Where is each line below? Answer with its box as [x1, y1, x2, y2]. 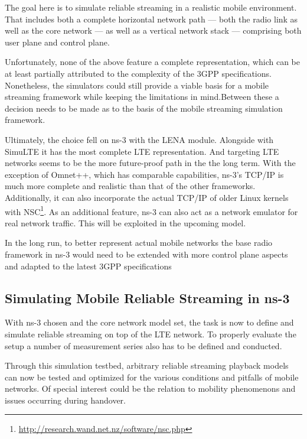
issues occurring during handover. [5, 394, 126, 406]
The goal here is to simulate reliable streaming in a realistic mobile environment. [5, 1, 297, 13]
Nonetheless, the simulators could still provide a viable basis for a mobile [5, 79, 269, 91]
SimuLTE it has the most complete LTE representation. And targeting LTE [5, 145, 279, 157]
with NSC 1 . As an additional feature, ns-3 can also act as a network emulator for [5, 203, 298, 217]
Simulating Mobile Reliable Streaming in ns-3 [5, 288, 290, 307]
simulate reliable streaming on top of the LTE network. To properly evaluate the [5, 327, 296, 340]
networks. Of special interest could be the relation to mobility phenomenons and [5, 382, 296, 395]
